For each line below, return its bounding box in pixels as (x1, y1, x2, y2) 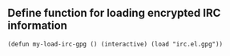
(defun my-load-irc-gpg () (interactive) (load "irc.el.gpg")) (7, 40, 224, 48)
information (7, 19, 67, 33)
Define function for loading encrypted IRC (7, 6, 221, 20)
